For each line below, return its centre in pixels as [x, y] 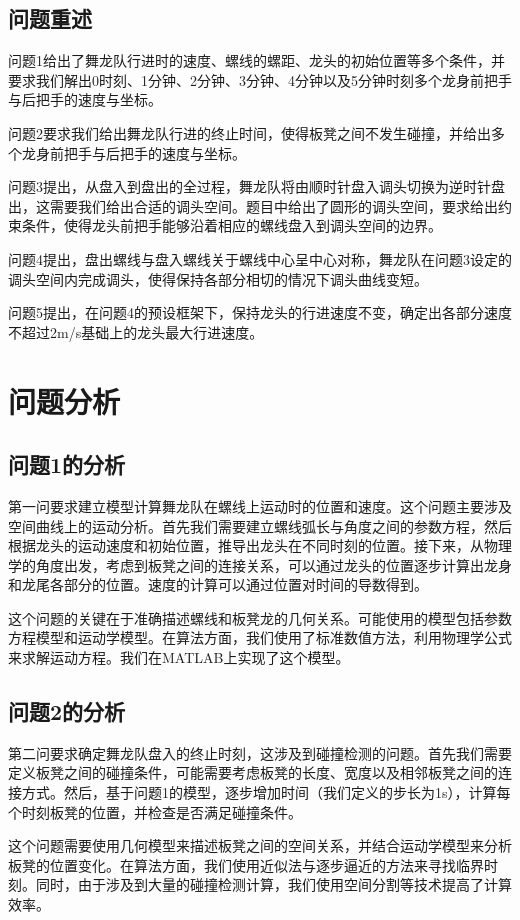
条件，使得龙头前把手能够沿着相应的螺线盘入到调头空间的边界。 [231, 225]
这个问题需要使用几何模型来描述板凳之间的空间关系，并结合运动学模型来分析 [260, 845]
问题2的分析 [67, 711]
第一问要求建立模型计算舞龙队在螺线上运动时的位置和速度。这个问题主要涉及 [260, 505]
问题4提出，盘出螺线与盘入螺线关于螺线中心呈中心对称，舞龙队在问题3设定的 [260, 258]
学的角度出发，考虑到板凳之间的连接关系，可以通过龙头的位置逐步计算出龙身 [260, 564]
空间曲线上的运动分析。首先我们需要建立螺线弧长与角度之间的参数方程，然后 [260, 525]
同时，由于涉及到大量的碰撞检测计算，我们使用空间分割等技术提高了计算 [273, 884]
